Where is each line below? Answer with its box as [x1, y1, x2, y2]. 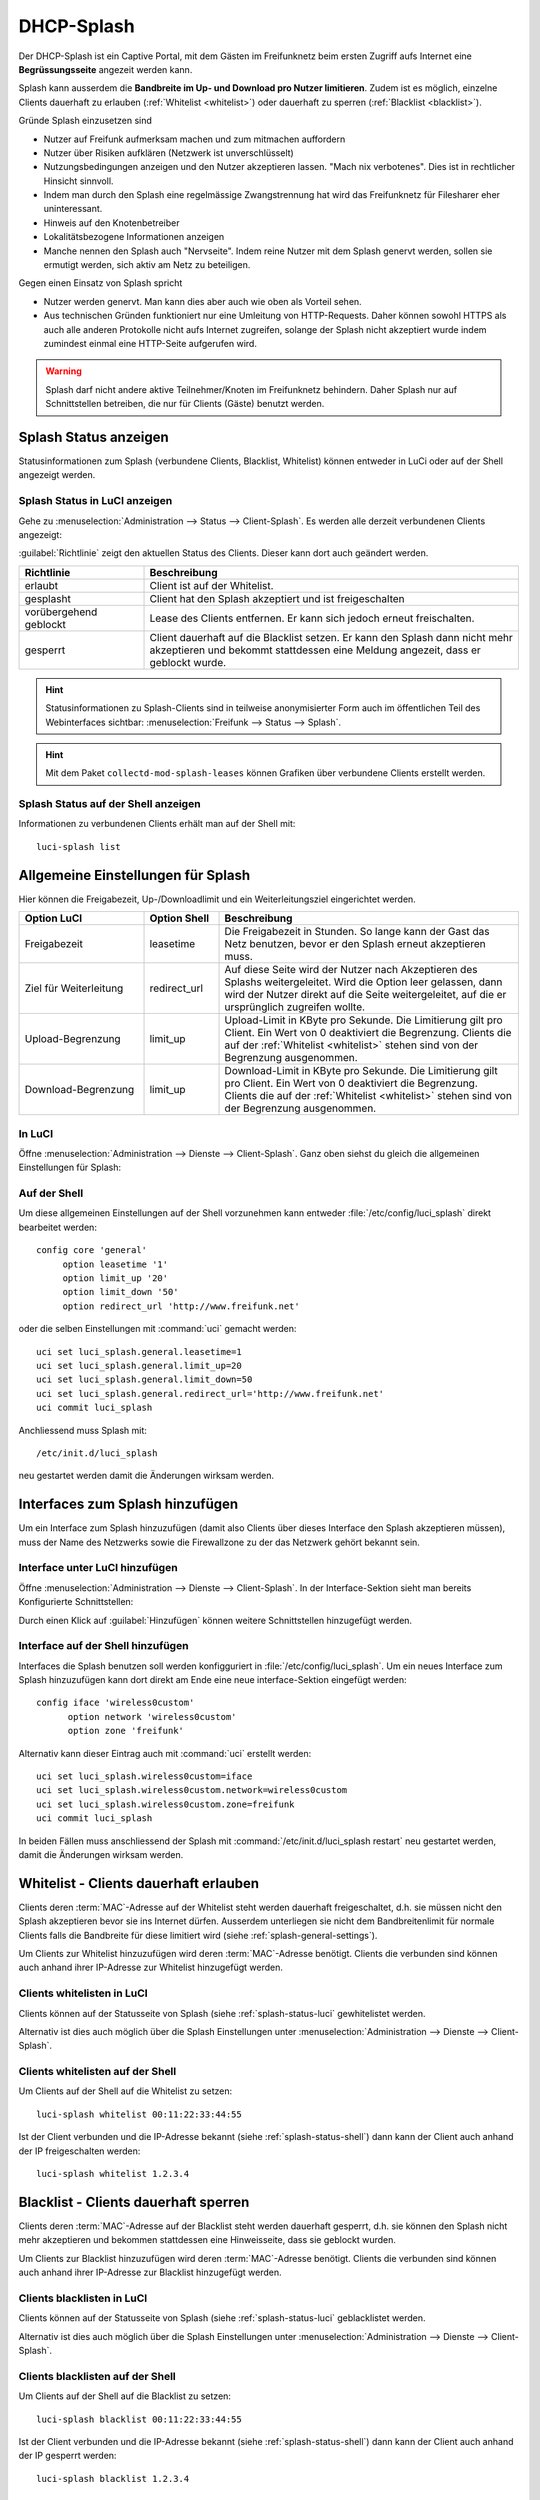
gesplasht [24, 591, 72, 605]
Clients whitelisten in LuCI [18, 1986, 149, 2000]
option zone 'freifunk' [67, 1725, 185, 1737]
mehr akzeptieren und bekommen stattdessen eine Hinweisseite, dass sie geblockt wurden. [18, 2234, 397, 2246]
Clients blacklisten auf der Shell [18, 2369, 176, 2383]
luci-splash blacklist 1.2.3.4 [36, 2473, 190, 2484]
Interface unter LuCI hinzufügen [18, 1561, 179, 1575]
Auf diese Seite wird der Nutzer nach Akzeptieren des [224, 963, 478, 977]
